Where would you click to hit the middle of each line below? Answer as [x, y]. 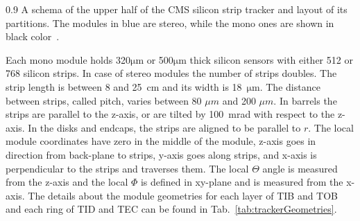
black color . [33, 36]
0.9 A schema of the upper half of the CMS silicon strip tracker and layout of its [177, 9]
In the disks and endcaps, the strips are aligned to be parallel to [164, 127]
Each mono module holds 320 [68, 59]
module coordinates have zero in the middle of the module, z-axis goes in [161, 141]
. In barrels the [305, 100]
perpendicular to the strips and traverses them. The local [127, 168]
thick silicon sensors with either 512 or [271, 59]
